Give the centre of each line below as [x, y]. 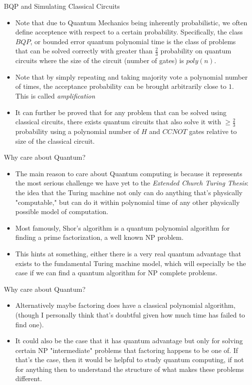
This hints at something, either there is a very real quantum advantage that [128, 253]
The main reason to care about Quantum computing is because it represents [129, 173]
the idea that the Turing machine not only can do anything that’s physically [129, 192]
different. [29, 378]
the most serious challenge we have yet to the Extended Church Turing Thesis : [132, 183]
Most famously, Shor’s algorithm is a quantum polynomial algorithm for [122, 227]
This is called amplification [55, 95]
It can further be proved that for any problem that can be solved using [121, 112]
